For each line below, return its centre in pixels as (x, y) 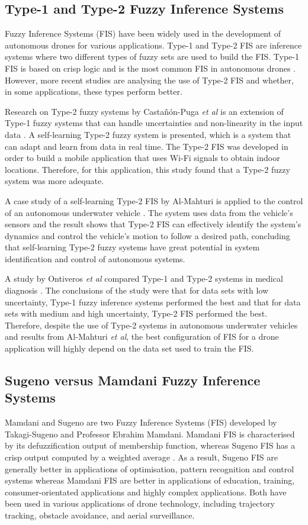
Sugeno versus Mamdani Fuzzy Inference (133, 380)
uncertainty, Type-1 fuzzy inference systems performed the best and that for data (153, 302)
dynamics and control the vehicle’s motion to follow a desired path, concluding (147, 235)
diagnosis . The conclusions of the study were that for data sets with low (137, 290)
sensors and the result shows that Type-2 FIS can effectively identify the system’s (153, 224)
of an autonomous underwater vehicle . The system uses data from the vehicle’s (149, 212)
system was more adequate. (54, 181)
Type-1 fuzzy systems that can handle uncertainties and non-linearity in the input (154, 123)
